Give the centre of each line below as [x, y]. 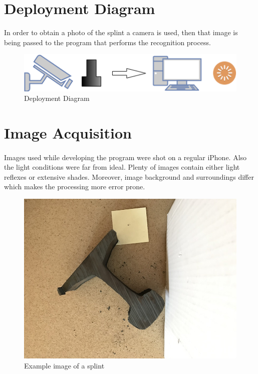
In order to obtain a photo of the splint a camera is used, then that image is [121, 32]
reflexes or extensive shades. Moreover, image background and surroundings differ [129, 176]
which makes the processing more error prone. [75, 186]
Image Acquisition [68, 132]
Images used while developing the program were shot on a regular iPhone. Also [125, 157]
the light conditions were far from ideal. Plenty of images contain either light [122, 167]
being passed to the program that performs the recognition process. [107, 42]
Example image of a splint [64, 365]
